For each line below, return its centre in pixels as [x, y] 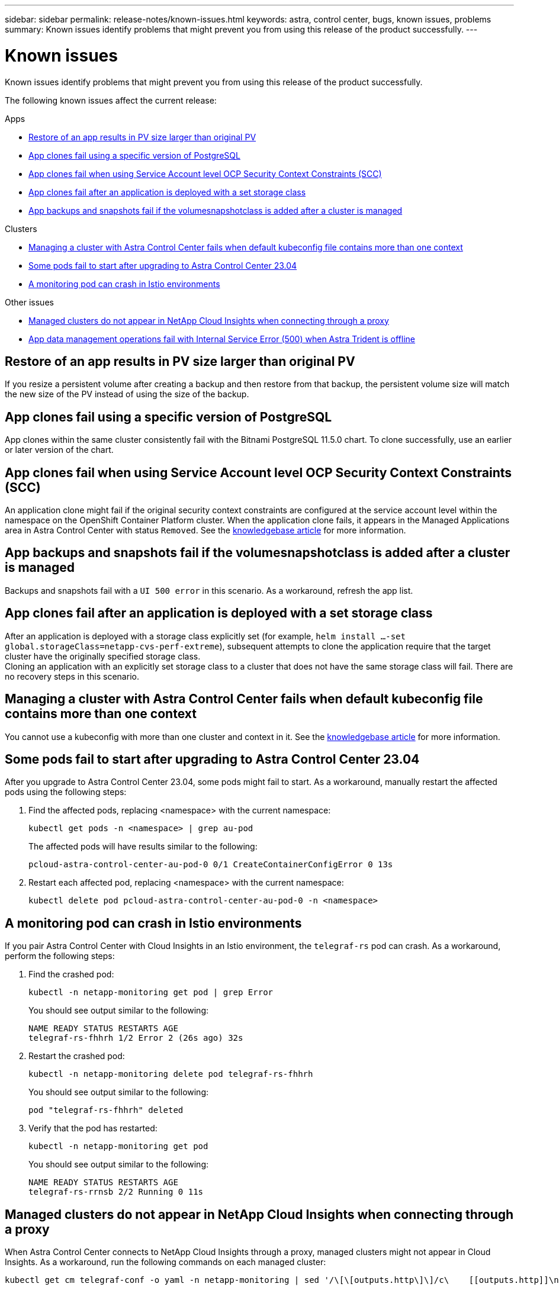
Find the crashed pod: [71, 974]
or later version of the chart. [59, 450]
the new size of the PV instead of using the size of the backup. [127, 394]
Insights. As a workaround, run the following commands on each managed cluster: [166, 1262]
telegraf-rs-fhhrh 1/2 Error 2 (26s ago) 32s [136, 1038]
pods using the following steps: [66, 792]
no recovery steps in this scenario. [72, 676]
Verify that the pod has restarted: [93, 1128]
